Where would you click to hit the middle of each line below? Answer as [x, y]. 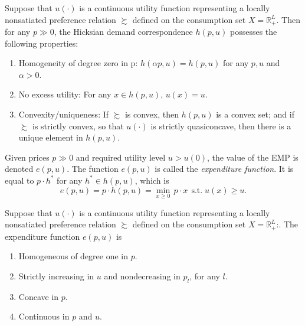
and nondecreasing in [142, 276]
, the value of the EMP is [253, 157]
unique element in [51, 137]
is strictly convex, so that [78, 125]
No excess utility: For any [65, 94]
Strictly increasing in [56, 276]
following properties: [42, 43]
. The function [93, 169]
